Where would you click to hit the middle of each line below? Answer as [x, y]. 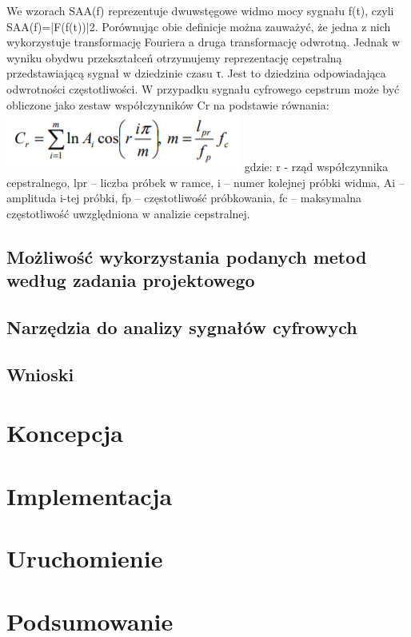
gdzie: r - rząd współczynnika [316, 167]
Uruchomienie [85, 558]
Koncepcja [65, 433]
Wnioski [40, 374]
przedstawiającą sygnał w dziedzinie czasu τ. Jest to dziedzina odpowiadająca [196, 73]
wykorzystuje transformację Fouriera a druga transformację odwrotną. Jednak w [204, 42]
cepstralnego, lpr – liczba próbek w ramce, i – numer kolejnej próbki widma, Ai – [205, 182]
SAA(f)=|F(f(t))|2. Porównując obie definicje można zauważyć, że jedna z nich [199, 26]
